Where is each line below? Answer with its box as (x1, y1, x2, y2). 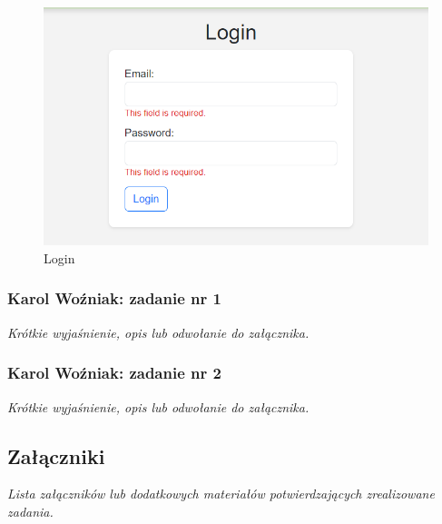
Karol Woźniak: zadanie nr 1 (7, 287, 221, 310)
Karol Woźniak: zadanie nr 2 (7, 361, 221, 384)
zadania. (7, 501, 54, 520)
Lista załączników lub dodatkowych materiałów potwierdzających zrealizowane (7, 484, 435, 503)
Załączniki (7, 441, 105, 470)
